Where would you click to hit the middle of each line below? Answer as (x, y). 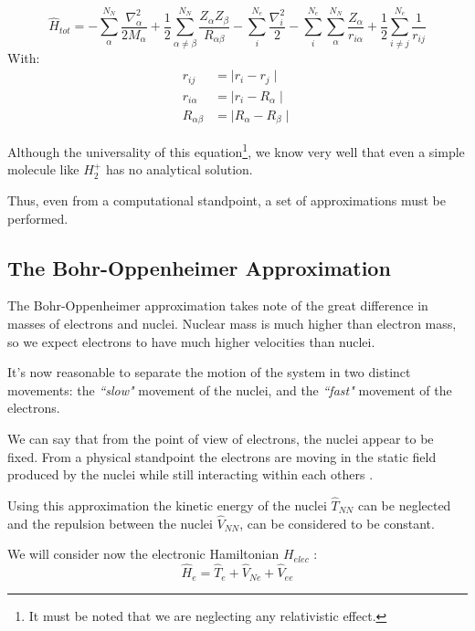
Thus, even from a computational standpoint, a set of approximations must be (227, 200)
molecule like (43, 169)
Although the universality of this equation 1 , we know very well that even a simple (236, 150)
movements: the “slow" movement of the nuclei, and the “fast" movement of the (230, 389)
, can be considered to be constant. (337, 523)
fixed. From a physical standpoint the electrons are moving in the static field (222, 456)
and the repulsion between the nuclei (110, 523)
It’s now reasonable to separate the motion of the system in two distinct (209, 372)
